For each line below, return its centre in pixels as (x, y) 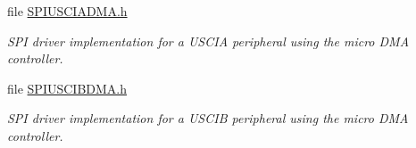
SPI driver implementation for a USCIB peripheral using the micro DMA (208, 118)
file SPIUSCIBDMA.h (67, 88)
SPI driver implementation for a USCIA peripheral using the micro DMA (208, 41)
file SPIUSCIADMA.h (67, 11)
